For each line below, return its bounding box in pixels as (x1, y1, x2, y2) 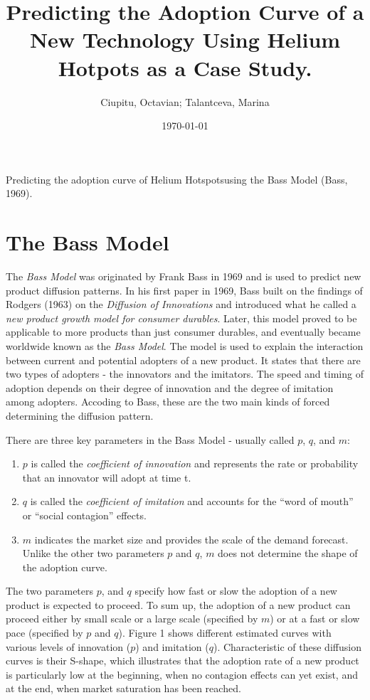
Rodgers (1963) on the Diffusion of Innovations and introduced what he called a (6, 297, 356, 312)
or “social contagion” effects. (22, 507, 147, 522)
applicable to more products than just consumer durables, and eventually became (6, 324, 361, 339)
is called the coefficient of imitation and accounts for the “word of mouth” (30, 494, 354, 509)
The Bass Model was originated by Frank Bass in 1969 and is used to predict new (6, 269, 361, 283)
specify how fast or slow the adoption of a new (134, 583, 337, 598)
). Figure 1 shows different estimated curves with (118, 625, 332, 640)
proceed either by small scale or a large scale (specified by (6, 611, 258, 626)
